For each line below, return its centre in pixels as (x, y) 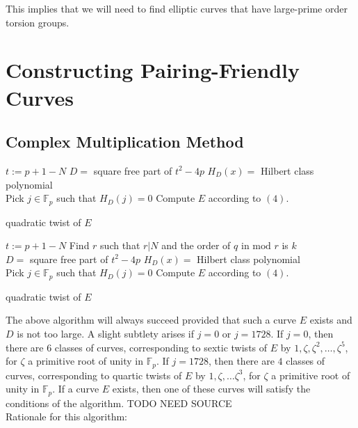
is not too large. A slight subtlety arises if (106, 334)
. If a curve (76, 389)
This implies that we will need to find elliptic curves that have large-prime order (177, 8)
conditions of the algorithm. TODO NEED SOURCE (119, 403)
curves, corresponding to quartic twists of (94, 375)
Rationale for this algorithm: (66, 417)
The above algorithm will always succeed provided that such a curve (151, 320)
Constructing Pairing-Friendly (153, 70)
